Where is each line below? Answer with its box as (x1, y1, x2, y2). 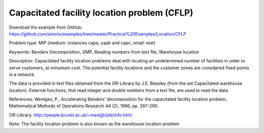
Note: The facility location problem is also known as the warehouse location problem (9, 121, 179, 127)
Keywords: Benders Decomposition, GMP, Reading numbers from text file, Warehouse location (9, 49, 199, 55)
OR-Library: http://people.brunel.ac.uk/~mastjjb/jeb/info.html (9, 112, 132, 118)
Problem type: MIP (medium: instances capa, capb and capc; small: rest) (9, 40, 156, 46)
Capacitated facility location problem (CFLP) (9, 7, 193, 18)
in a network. (9, 71, 36, 77)
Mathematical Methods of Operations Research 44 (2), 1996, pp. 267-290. (9, 103, 159, 109)
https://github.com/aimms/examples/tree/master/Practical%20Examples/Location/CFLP (9, 31, 186, 37)
